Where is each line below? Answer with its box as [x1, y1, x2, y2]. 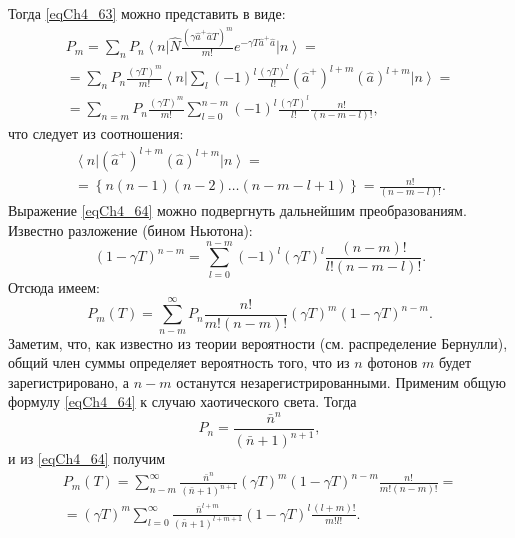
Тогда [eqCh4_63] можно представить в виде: [8, 3, 286, 23]
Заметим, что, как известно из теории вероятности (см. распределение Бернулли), [8, 332, 508, 353]
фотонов [367, 352, 418, 373]
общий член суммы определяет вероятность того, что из [8, 352, 350, 373]
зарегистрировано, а [8, 371, 130, 392]
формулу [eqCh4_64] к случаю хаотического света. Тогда [8, 391, 357, 412]
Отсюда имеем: [8, 276, 100, 297]
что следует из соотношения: [8, 123, 184, 144]
